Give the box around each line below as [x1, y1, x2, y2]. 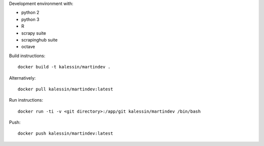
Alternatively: [9, 75, 36, 81]
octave [21, 44, 35, 50]
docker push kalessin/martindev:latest [18, 131, 113, 136]
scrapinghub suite [21, 37, 58, 42]
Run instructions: [9, 97, 44, 103]
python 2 [21, 10, 40, 16]
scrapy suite [21, 30, 46, 36]
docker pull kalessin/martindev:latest [18, 86, 113, 92]
